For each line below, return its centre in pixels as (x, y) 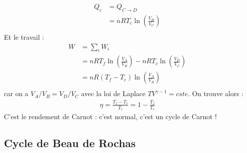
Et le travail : (24, 37)
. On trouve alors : (216, 93)
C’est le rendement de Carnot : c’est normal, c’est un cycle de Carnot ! (111, 116)
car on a (16, 93)
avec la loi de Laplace (113, 93)
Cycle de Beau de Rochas (70, 142)
